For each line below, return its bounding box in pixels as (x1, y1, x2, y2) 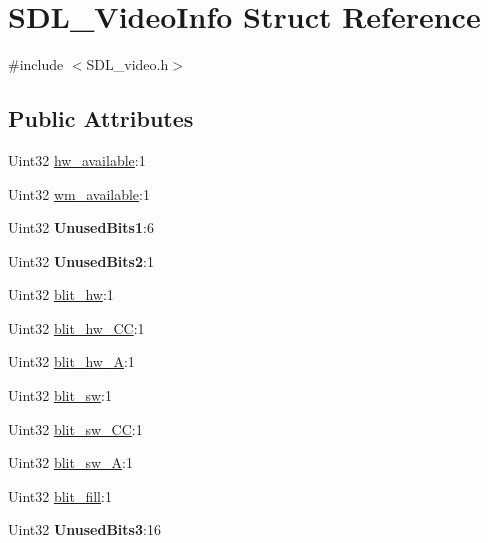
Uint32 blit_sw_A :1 (8, 452, 133, 473)
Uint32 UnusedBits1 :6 (8, 217, 154, 238)
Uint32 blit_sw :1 (8, 385, 112, 406)
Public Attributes (8, 103, 194, 134)
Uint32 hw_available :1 (8, 149, 146, 170)
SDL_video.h (86, 54, 169, 75)
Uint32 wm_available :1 (8, 183, 150, 204)
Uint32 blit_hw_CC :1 (8, 317, 145, 338)
